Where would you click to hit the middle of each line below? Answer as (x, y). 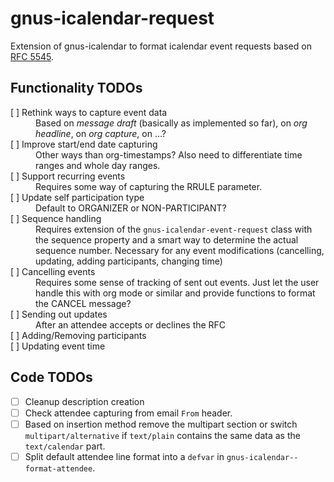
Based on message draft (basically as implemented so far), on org (171, 123)
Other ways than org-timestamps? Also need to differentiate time (169, 154)
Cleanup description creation (84, 401)
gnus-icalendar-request (112, 18)
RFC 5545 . (32, 56)
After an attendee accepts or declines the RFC (131, 324)
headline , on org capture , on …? (101, 133)
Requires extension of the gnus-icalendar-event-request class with (174, 229)
